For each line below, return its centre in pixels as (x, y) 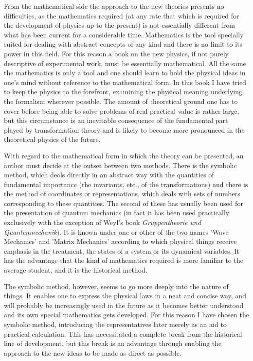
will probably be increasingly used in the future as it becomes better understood (124, 305)
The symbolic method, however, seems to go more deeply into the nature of (116, 286)
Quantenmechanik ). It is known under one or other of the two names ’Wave (116, 232)
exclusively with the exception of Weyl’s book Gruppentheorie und (103, 222)
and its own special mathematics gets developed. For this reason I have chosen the (126, 315)
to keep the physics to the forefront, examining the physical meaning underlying (123, 92)
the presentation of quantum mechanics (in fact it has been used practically (117, 213)
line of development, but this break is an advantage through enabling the (113, 343)
